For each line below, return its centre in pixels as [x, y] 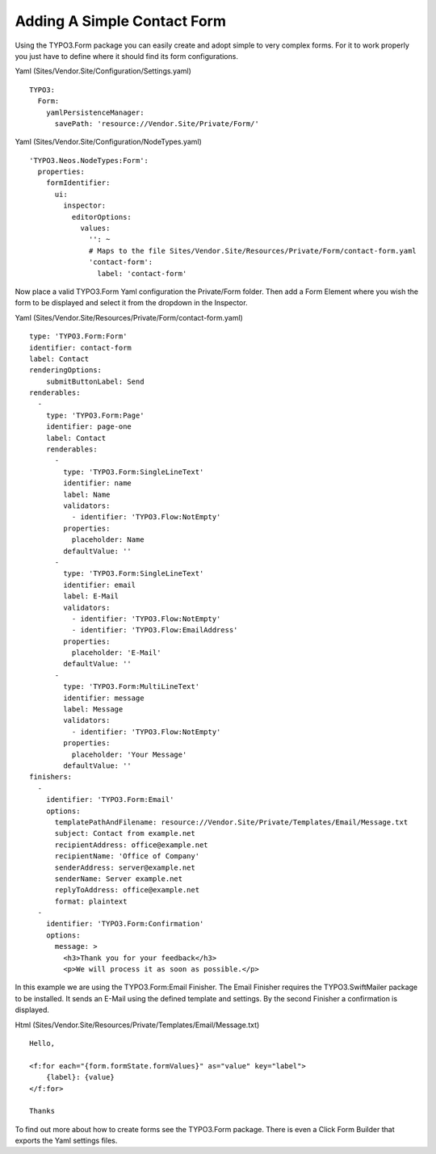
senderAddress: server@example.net [125, 867]
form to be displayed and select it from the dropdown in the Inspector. [131, 303]
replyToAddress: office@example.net [127, 890]
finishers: [51, 777]
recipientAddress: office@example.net [132, 845]
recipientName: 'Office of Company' [127, 856]
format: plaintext [91, 901]
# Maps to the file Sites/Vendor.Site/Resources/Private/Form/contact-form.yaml [253, 251]
